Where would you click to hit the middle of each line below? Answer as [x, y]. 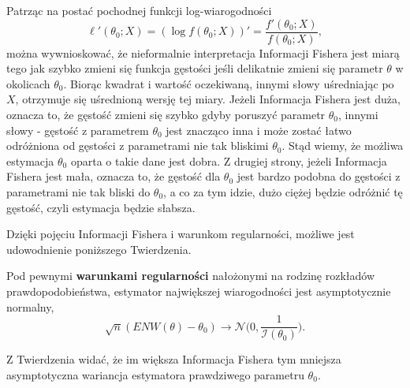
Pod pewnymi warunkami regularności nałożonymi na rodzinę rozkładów [191, 276]
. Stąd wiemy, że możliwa [343, 145]
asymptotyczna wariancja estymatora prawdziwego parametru [155, 374]
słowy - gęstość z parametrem [78, 130]
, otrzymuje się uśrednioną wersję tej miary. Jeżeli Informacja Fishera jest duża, [208, 99]
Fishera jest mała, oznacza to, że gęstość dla [114, 176]
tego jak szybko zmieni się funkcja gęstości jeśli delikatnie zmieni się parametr [195, 68]
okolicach [28, 83]
